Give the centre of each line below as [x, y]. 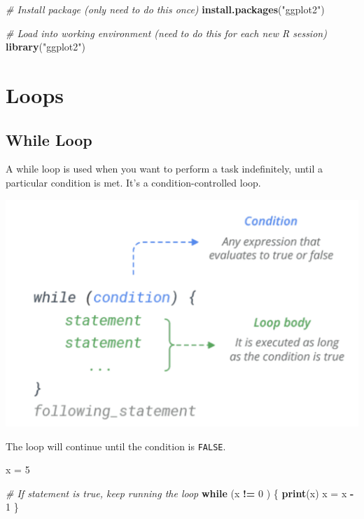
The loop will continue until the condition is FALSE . [116, 446]
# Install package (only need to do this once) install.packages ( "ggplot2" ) [165, 9]
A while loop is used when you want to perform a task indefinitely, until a [164, 169]
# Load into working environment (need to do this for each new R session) [166, 33]
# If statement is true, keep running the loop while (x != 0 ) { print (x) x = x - [180, 493]
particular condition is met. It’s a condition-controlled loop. [133, 182]
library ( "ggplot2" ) [45, 47]
